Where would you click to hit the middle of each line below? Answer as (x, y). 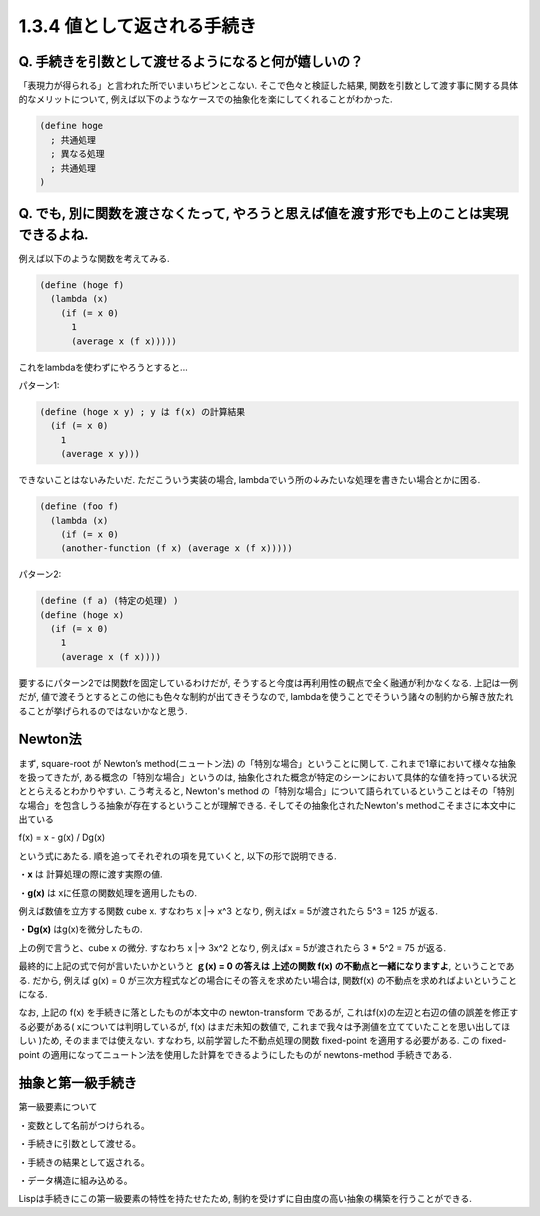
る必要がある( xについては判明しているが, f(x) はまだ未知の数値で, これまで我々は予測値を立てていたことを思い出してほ (264, 1026)
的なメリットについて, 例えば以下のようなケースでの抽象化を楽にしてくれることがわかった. (206, 99)
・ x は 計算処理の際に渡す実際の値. (91, 874)
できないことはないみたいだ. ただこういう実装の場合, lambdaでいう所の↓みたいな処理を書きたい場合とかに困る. (249, 480)
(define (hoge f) (82, 285)
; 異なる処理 (77, 154)
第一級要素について (58, 1107)
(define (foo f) (79, 506)
